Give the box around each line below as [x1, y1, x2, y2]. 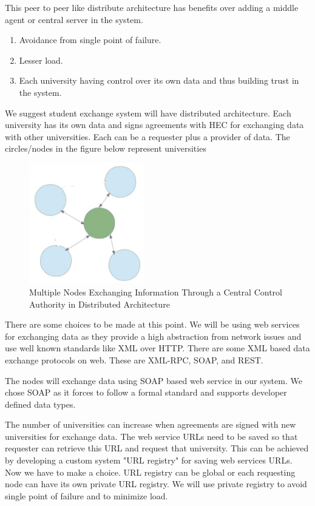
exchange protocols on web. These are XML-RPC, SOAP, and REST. [5, 353, 263, 366]
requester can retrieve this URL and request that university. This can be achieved [5, 442, 309, 454]
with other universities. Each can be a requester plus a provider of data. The [5, 130, 290, 143]
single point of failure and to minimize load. [5, 489, 168, 502]
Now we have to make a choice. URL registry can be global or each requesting [5, 465, 296, 478]
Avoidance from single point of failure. [19, 33, 161, 46]
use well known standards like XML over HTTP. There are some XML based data [5, 342, 310, 354]
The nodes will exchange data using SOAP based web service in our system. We [5, 374, 302, 386]
